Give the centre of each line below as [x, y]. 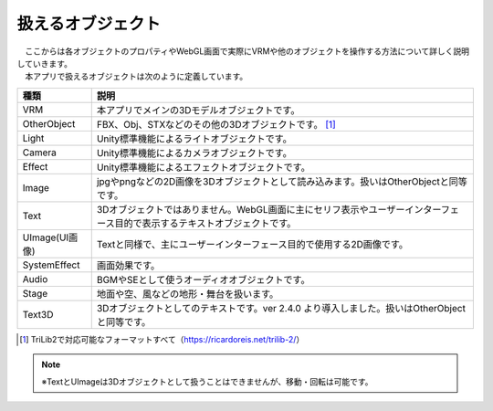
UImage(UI [46, 237]
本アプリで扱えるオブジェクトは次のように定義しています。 [136, 77]
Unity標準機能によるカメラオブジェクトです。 [194, 153]
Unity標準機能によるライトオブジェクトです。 [194, 139]
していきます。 [45, 63]
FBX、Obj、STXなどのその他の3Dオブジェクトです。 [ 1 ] [216, 124]
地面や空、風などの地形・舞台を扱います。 [188, 294]
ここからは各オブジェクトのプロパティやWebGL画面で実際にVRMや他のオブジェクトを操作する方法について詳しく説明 [247, 51]
